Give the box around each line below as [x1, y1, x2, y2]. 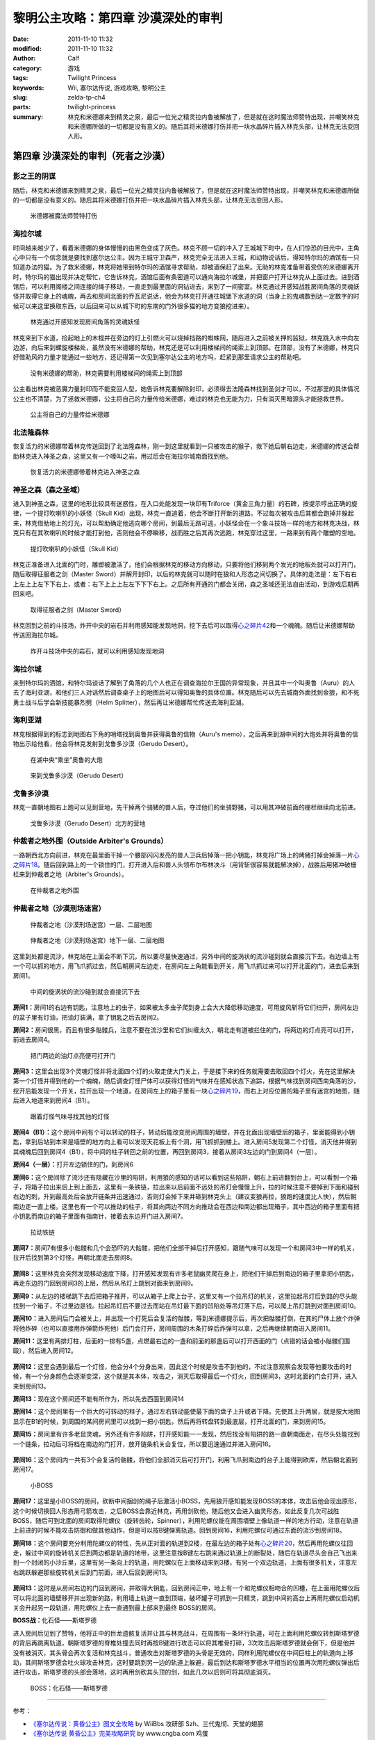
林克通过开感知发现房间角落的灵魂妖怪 [30, 317, 140, 326]
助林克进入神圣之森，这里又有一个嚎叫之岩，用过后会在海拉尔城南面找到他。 [12, 452, 232, 460]
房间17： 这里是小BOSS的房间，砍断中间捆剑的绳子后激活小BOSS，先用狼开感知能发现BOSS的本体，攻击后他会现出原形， [12, 1497, 360, 1505]
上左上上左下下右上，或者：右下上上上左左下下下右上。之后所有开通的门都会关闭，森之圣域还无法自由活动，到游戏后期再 [12, 580, 360, 588]
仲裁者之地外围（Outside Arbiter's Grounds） [12, 836, 168, 846]
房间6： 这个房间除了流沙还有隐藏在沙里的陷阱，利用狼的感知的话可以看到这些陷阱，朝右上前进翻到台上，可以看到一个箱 [12, 1173, 358, 1181]
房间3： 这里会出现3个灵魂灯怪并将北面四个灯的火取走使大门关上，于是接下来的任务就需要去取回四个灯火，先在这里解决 [12, 1067, 356, 1075]
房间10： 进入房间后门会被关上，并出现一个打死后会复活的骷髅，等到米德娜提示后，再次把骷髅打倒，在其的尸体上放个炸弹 [12, 1314, 360, 1322]
